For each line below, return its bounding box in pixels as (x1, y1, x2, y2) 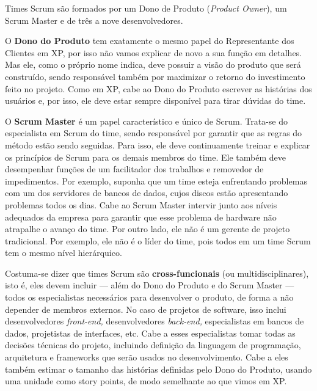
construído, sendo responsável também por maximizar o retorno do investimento (5, 70, 305, 82)
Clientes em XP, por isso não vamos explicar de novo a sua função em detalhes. (5, 46, 302, 59)
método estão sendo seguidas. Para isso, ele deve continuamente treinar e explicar (5, 138, 310, 151)
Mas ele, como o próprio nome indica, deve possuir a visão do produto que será (5, 58, 301, 71)
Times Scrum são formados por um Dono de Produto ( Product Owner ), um (5, 2, 287, 14)
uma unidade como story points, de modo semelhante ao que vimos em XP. (5, 375, 287, 387)
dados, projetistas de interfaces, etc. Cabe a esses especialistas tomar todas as (5, 326, 296, 339)
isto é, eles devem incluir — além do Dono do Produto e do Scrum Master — (5, 279, 294, 291)
